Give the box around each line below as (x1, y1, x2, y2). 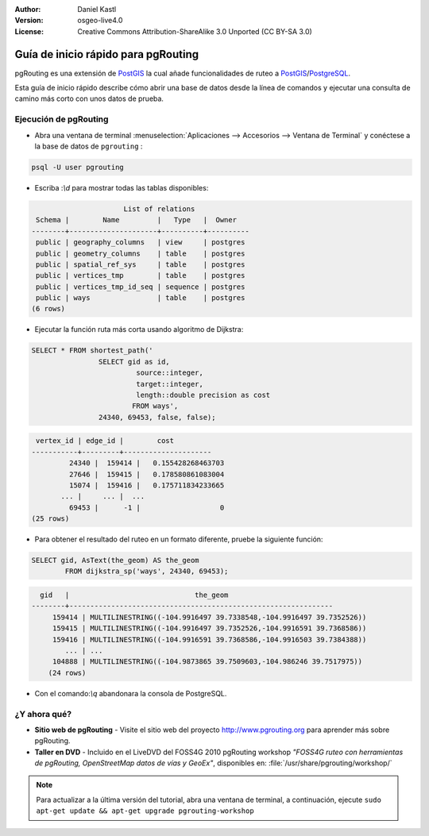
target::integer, (136, 379, 204, 388)
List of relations (123, 204, 195, 214)
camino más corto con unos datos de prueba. (14, 94, 164, 103)
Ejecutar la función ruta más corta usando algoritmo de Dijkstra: (34, 325, 244, 334)
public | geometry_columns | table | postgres (36, 248, 245, 258)
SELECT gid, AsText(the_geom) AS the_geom (31, 556, 199, 565)
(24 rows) (48, 668, 87, 677)
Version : (14, 16, 44, 25)
